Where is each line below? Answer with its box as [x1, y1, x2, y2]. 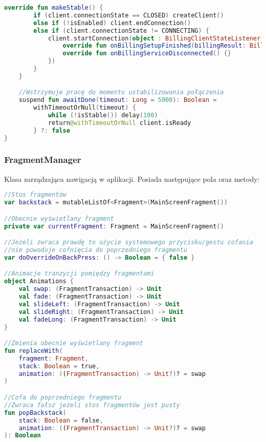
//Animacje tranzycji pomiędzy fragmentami [4, 270, 154, 278]
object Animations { [4, 278, 74, 285]
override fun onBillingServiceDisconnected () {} [62, 50, 231, 57]
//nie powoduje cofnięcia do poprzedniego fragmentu [4, 246, 187, 254]
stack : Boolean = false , [18, 416, 103, 424]
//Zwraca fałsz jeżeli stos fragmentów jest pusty [4, 401, 180, 409]
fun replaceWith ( [4, 347, 63, 354]
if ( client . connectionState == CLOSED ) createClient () [33, 11, 224, 19]
